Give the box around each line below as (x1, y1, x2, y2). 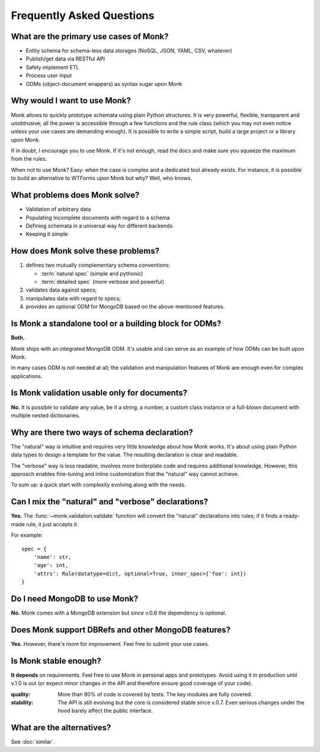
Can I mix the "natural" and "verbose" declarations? (11, 497, 209, 507)
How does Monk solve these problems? (11, 246, 160, 256)
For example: (11, 532, 43, 539)
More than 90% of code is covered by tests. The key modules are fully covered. (57, 690, 252, 697)
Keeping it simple (25, 231, 68, 238)
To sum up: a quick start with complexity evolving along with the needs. (11, 481, 186, 488)
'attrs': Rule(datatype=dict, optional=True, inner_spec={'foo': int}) (33, 570, 247, 577)
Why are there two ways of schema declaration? (11, 427, 193, 437)
